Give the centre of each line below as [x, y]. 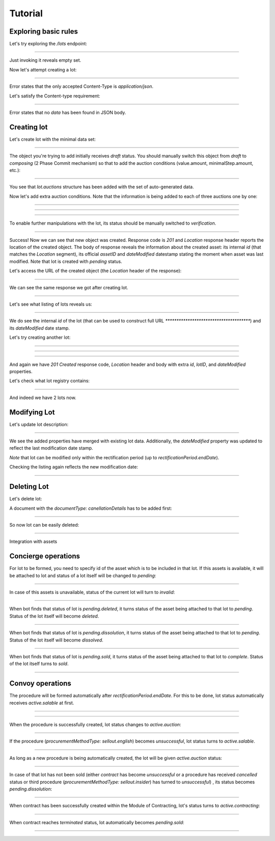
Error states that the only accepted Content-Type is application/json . [81, 86]
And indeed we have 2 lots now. [43, 398]
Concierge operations [45, 556]
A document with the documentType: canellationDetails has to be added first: [91, 508]
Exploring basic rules [44, 31]
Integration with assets [33, 541]
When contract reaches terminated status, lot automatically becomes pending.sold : [97, 822]
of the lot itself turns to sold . [39, 664]
